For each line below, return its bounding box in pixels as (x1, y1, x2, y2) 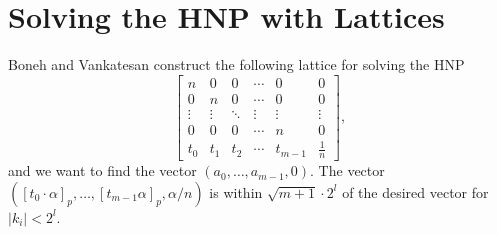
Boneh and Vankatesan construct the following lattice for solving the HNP (8, 54, 465, 75)
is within (209, 181, 263, 202)
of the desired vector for (342, 181, 489, 202)
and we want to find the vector (8, 160, 197, 181)
